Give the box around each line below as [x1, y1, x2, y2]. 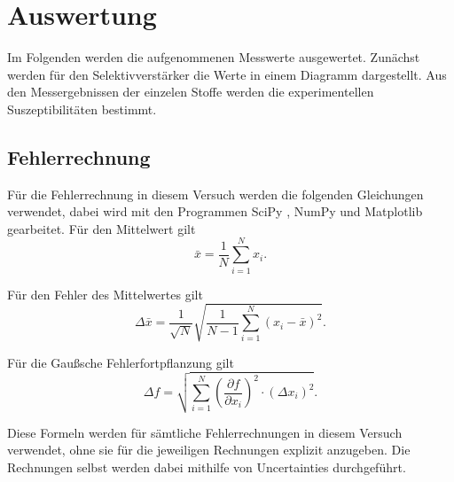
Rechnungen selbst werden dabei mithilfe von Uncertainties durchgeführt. [7, 458, 406, 477]
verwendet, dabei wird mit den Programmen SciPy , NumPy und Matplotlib [7, 202, 423, 221]
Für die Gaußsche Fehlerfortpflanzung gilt [7, 353, 234, 371]
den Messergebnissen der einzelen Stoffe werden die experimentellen [7, 82, 374, 101]
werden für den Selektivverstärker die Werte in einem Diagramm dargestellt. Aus [7, 65, 447, 83]
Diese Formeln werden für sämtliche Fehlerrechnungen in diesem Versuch [7, 423, 403, 441]
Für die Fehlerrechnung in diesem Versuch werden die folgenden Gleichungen [7, 184, 424, 203]
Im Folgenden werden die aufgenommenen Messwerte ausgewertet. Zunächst [7, 48, 420, 66]
